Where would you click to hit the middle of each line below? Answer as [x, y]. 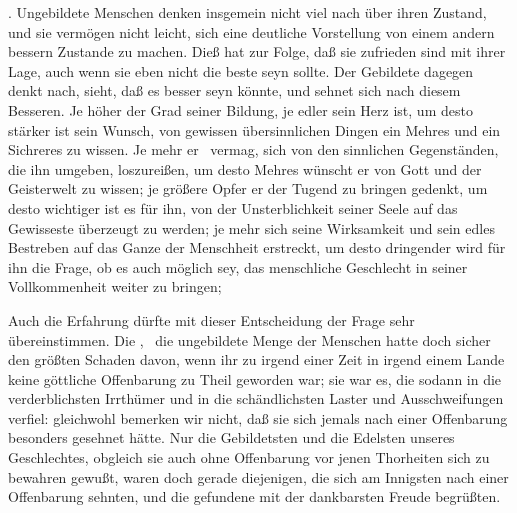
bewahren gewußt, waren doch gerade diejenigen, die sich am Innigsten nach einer [258, 476]
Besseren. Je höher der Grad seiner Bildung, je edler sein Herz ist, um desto [240, 109]
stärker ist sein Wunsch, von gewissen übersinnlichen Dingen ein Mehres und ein [254, 129]
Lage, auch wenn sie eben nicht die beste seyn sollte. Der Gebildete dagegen [241, 70]
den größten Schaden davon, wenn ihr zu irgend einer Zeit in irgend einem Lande [256, 359]
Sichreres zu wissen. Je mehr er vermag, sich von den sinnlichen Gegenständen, [253, 149]
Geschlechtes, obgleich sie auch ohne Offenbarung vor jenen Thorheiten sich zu [249, 457]
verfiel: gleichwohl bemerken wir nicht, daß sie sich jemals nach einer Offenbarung [258, 417]
